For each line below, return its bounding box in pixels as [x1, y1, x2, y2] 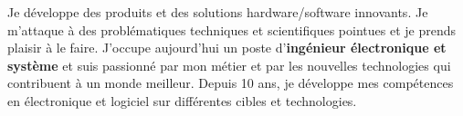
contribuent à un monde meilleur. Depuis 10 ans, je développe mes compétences [7, 73, 454, 92]
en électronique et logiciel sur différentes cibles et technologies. [7, 91, 357, 110]
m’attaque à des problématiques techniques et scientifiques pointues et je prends [7, 20, 456, 39]
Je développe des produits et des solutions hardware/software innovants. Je [7, 3, 428, 21]
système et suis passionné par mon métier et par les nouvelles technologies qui [7, 55, 451, 74]
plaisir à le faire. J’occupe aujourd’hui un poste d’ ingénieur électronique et [7, 38, 447, 57]
